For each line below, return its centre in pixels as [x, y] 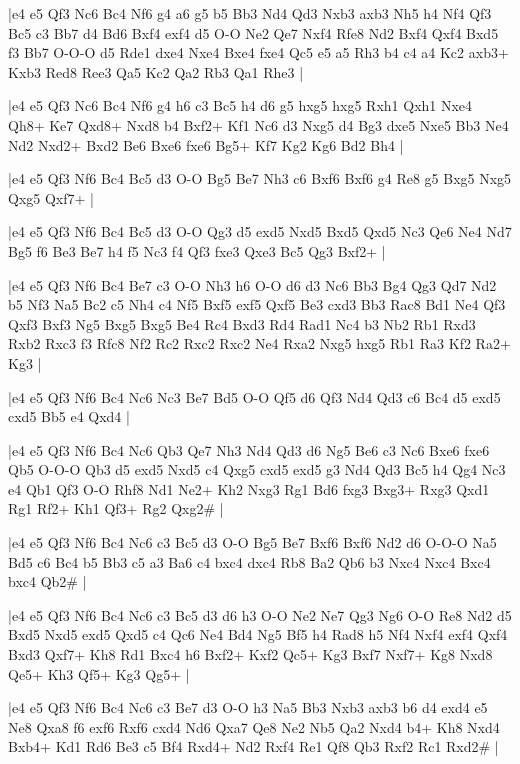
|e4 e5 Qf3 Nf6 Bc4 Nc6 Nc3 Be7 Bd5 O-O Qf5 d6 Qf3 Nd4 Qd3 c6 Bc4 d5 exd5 [254, 396]
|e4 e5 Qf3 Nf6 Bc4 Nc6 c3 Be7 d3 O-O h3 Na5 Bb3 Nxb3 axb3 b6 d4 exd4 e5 [248, 707]
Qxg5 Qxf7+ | [51, 197]
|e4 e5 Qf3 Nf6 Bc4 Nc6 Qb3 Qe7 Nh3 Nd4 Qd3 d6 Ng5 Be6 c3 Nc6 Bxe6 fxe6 [249, 449]
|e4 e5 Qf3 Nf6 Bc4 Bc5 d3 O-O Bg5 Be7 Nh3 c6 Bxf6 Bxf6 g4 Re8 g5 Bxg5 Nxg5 [260, 178]
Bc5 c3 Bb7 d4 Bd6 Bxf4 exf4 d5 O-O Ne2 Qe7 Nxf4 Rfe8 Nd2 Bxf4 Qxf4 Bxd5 [253, 32]
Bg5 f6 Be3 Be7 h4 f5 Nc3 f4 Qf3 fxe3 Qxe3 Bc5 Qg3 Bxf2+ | [197, 250]
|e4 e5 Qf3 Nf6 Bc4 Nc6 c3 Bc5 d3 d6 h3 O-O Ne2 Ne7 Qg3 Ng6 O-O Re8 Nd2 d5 [260, 614]
